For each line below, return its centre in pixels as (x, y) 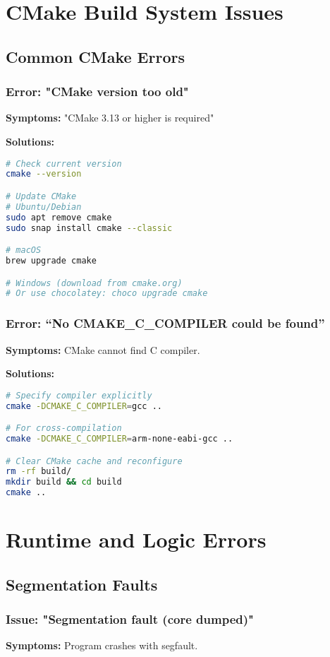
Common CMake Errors (95, 56)
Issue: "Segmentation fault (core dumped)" (130, 619)
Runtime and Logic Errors (136, 539)
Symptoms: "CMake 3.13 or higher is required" (110, 118)
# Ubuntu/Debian (44, 207)
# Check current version (64, 164)
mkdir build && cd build (64, 482)
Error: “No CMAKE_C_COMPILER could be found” (165, 323)
